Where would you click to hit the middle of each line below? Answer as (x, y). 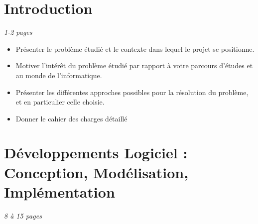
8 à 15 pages (23, 215)
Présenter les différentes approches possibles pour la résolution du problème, (132, 92)
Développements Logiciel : (96, 153)
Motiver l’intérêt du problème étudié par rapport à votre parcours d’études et (134, 65)
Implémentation (60, 191)
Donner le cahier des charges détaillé (71, 118)
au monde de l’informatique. (59, 75)
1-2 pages (18, 32)
